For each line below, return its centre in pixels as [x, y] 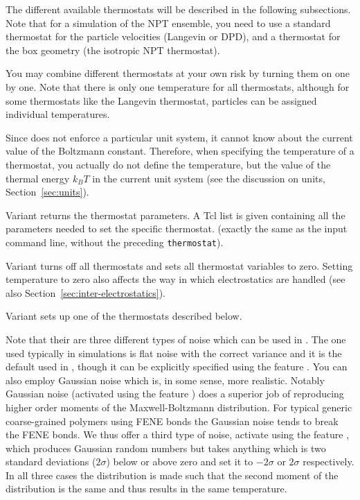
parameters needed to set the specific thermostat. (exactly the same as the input [177, 229]
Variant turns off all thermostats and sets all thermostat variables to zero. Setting [179, 265]
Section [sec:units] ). [47, 192]
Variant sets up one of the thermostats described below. [124, 316]
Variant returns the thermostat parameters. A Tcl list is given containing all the [175, 215]
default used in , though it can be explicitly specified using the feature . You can [177, 367]
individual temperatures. [58, 114]
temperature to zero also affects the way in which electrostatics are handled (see [175, 279]
